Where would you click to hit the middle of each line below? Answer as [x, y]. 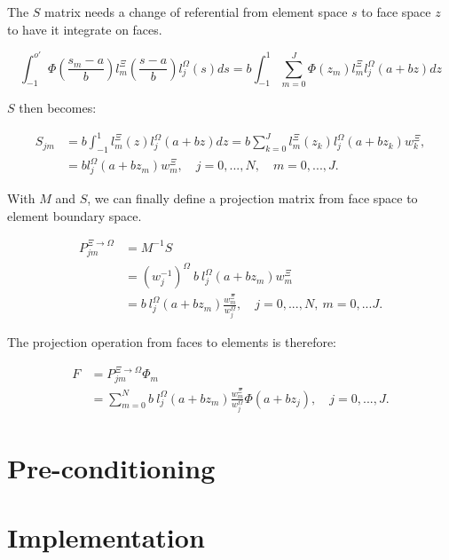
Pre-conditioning [111, 467]
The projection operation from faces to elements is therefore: [172, 342]
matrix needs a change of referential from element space [196, 12]
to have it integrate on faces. [85, 29]
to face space [396, 12]
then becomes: [58, 108]
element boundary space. [75, 215]
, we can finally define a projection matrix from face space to [252, 198]
